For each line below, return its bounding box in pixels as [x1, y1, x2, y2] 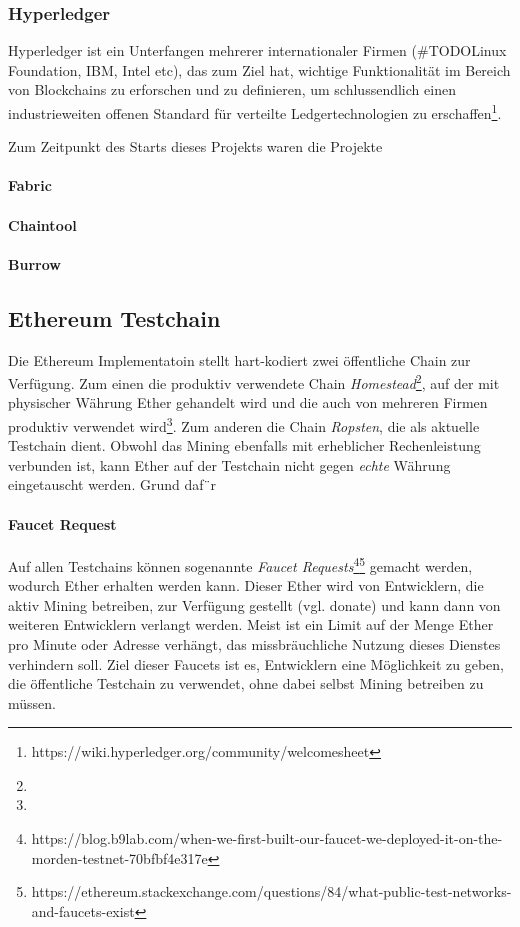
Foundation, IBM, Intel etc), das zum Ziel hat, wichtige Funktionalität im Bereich [8, 59, 511, 80]
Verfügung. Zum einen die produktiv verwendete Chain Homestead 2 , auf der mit [8, 370, 500, 393]
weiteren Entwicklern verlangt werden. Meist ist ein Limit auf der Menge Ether [8, 614, 494, 635]
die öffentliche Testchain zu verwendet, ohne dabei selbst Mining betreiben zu [8, 673, 484, 694]
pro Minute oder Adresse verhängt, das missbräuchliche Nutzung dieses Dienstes [8, 633, 501, 654]
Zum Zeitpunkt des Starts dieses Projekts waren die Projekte [8, 136, 383, 157]
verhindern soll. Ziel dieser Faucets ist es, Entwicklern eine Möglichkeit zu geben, [8, 653, 504, 674]
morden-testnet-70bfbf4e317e [31, 847, 208, 868]
